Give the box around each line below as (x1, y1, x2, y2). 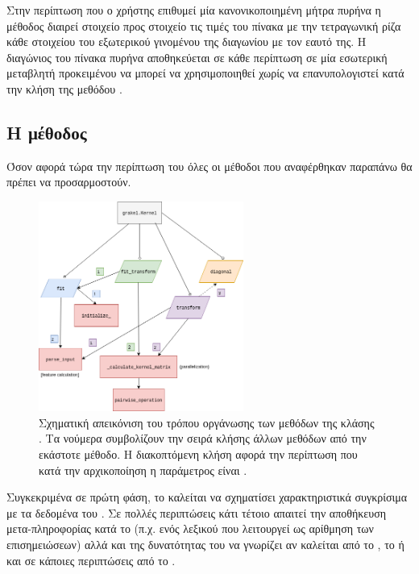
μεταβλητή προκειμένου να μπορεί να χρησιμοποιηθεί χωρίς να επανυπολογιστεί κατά (6, 64, 404, 81)
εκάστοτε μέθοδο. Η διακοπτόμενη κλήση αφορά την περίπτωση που (39, 446, 358, 463)
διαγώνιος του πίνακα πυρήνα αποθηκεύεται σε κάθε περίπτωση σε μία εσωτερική (6, 48, 388, 65)
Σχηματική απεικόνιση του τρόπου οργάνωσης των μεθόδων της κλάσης (39, 414, 375, 430)
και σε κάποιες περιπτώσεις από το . (6, 551, 176, 568)
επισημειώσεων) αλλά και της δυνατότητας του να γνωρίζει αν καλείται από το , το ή (6, 536, 404, 553)
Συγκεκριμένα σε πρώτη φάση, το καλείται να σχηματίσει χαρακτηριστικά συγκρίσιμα (6, 489, 408, 505)
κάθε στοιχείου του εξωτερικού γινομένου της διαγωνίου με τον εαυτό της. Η (6, 33, 367, 50)
